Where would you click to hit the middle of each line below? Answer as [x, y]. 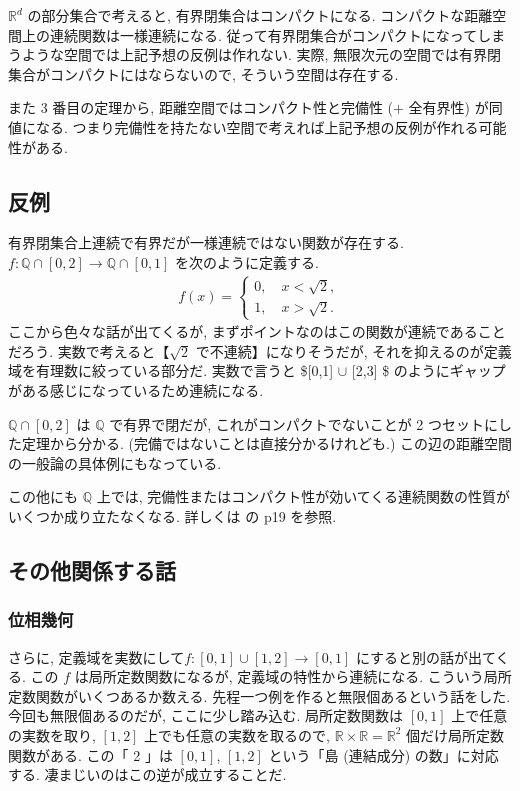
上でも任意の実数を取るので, [237, 734]
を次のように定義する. [247, 261]
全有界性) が [448, 107]
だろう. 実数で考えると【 [89, 350]
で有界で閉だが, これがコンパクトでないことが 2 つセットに [304, 423]
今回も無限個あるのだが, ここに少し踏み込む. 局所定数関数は [206, 715]
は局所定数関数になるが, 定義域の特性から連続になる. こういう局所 [293, 676]
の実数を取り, [52, 734]
